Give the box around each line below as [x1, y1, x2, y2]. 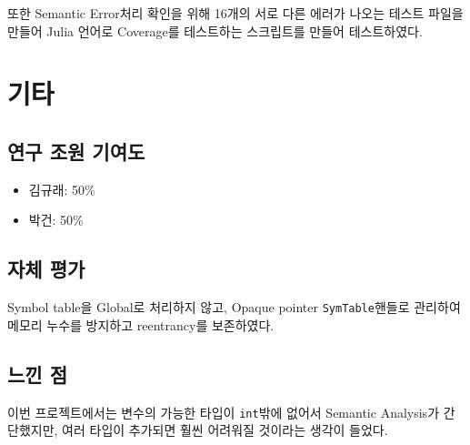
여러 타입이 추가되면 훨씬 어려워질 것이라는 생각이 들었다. [62, 420, 388, 440]
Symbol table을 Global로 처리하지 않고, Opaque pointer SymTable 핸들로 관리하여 [7, 298, 461, 317]
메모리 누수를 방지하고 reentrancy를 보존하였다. [7, 315, 275, 334]
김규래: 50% [28, 179, 95, 198]
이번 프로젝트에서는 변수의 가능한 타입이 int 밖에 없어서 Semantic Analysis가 [7, 402, 440, 421]
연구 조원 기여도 [7, 137, 145, 165]
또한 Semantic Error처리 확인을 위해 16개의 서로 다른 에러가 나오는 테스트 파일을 [7, 4, 464, 22]
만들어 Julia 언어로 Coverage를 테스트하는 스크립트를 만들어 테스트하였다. [7, 21, 423, 40]
